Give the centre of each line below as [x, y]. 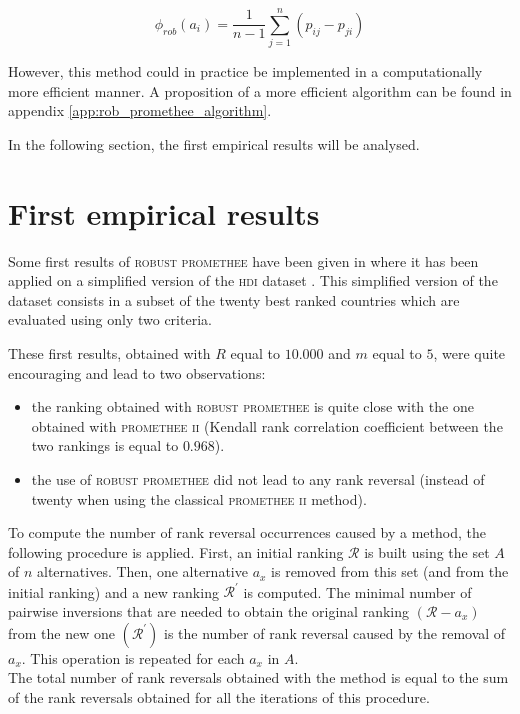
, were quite [469, 353]
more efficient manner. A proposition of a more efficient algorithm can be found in [260, 90]
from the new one [61, 632]
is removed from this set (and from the [390, 571]
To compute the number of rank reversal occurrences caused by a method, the [247, 532]
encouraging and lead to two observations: [137, 372]
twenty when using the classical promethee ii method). [199, 498]
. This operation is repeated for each [133, 657]
